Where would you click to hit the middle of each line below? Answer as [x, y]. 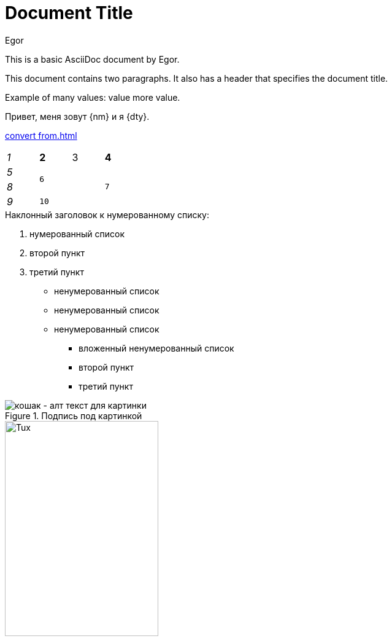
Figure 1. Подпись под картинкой [74, 415]
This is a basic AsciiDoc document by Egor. [92, 59]
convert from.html [41, 135]
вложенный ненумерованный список [156, 348]
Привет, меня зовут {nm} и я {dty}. [77, 116]
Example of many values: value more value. [93, 97]
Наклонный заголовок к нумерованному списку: [107, 214]
